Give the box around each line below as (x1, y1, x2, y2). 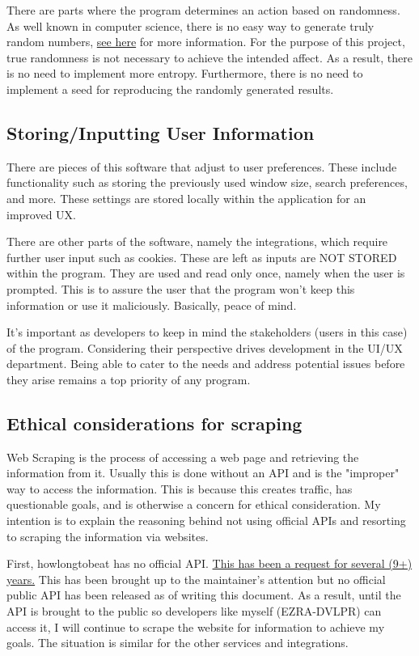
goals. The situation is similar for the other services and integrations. (6, 634, 349, 651)
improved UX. (6, 205, 76, 222)
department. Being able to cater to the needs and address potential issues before (6, 355, 405, 372)
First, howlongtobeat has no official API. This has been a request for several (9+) (6, 555, 413, 572)
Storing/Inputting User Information (6, 120, 315, 145)
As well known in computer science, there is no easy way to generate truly (6, 17, 375, 34)
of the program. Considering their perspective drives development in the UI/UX (6, 339, 403, 356)
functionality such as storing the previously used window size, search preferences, (6, 174, 408, 191)
